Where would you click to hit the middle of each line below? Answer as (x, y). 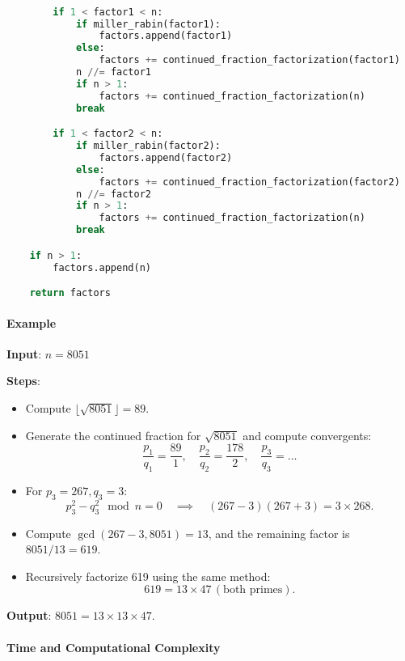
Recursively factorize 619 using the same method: (148, 576)
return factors (70, 293)
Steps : (23, 381)
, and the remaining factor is (279, 533)
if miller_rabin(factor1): (148, 24)
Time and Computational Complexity (114, 647)
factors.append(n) (102, 267)
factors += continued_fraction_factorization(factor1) (249, 60)
